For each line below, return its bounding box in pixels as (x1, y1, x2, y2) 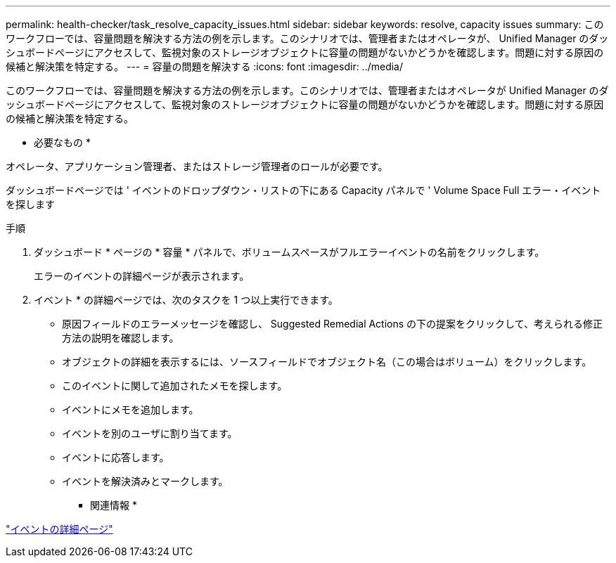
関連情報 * (90, 499, 137, 511)
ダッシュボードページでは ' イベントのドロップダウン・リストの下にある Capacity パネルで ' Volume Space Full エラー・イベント (6, 184, 601, 196)
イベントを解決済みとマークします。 (62, 475, 229, 487)
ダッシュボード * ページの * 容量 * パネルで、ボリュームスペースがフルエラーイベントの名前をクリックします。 (34, 246, 545, 258)
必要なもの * (34, 136, 91, 148)
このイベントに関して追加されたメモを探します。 (62, 380, 288, 391)
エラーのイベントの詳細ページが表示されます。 (34, 270, 250, 282)
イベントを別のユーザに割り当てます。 (62, 427, 238, 439)
